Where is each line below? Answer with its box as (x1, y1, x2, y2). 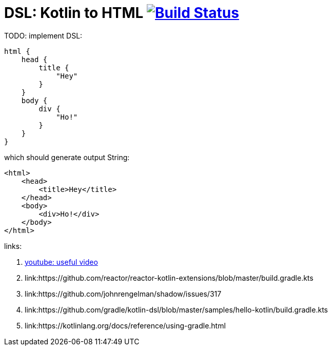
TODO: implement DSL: (4, 31, 83, 40)
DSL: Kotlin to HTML (4, 4, 144, 22)
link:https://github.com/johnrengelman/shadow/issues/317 (25, 289, 222, 298)
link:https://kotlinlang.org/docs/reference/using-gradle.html (25, 321, 226, 330)
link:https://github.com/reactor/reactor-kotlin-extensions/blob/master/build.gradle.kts (25, 273, 314, 282)
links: (4, 241, 22, 250)
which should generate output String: (4, 152, 130, 162)
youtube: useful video (25, 257, 98, 266)
